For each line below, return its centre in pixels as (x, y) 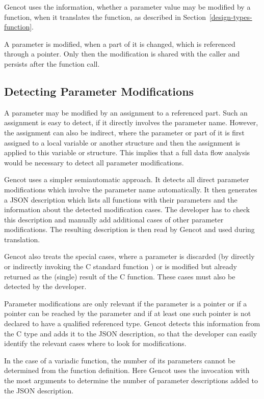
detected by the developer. (45, 286)
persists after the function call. (52, 63)
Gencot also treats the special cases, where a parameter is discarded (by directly (129, 256)
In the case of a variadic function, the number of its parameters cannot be (120, 360)
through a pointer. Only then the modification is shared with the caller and (122, 54)
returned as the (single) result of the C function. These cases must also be (120, 276)
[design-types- (231, 17)
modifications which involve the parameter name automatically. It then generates (131, 189)
